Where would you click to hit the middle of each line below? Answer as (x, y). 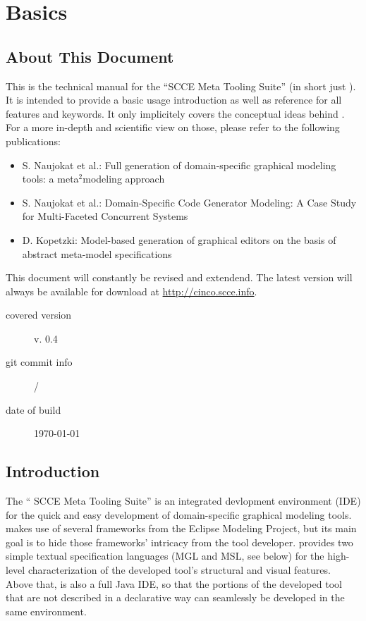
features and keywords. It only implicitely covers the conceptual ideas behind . (175, 113)
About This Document (90, 56)
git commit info (39, 362)
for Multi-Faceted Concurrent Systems (105, 216)
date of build (33, 409)
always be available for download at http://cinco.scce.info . (132, 291)
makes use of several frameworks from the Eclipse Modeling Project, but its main (181, 528)
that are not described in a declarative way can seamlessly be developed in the (175, 597)
